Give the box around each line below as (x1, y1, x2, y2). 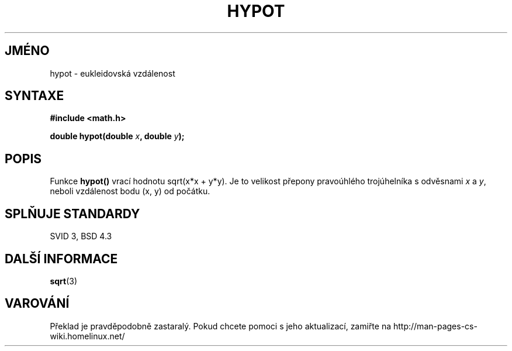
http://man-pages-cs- (393, 321, 478, 331)
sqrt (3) (50, 276, 78, 286)
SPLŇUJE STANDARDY (5, 206, 140, 221)
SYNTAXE (5, 88, 64, 104)
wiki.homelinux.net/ (50, 331, 125, 341)
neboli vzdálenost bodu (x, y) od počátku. (50, 186, 210, 197)
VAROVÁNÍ (5, 296, 70, 311)
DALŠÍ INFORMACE (5, 251, 118, 266)
